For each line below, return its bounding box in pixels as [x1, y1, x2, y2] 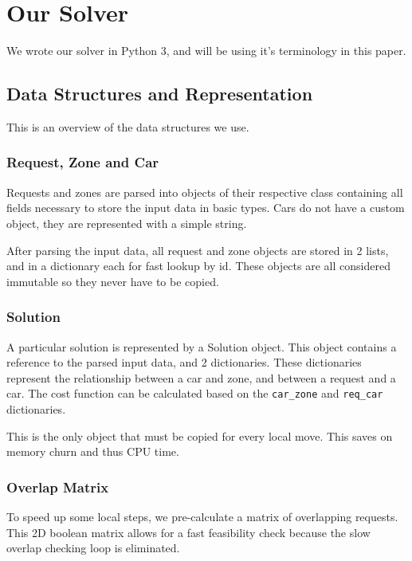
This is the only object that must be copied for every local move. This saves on [6, 427, 393, 444]
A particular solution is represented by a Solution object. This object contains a [6, 338, 397, 355]
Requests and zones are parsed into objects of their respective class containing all [6, 183, 403, 200]
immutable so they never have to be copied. [6, 273, 219, 289]
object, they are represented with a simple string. [6, 214, 247, 231]
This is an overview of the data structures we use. [6, 118, 249, 135]
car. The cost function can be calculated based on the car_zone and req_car [6, 385, 383, 402]
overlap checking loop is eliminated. [6, 539, 180, 556]
